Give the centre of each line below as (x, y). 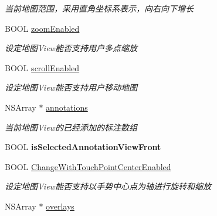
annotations (67, 107)
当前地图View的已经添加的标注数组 (71, 127)
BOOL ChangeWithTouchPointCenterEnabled (88, 166)
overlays (60, 206)
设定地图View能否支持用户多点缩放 (71, 48)
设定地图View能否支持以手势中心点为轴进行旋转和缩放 (108, 186)
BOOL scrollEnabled (42, 67)
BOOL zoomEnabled (42, 28)
